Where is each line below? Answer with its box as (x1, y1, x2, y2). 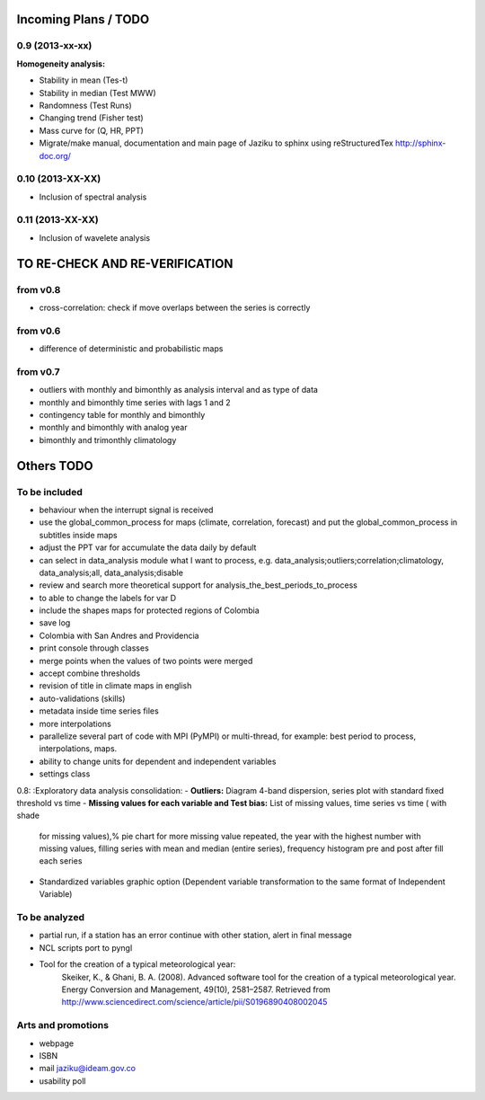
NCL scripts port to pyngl (39, 942, 133, 953)
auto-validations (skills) (39, 693, 126, 704)
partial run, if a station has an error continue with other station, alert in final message (39, 930, 352, 941)
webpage (39, 1038, 75, 1049)
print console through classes (39, 643, 150, 653)
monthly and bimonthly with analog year (39, 422, 188, 433)
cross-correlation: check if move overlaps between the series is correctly (39, 302, 311, 313)
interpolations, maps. (39, 743, 118, 754)
